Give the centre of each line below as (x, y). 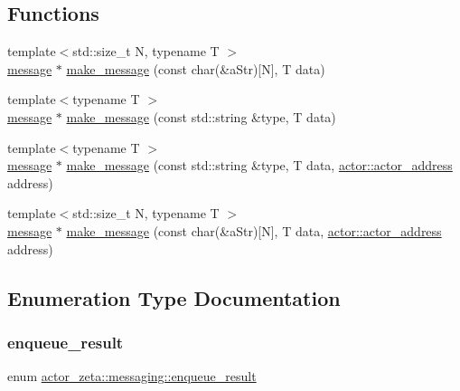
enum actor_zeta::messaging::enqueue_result (132, 376)
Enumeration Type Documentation (174, 297)
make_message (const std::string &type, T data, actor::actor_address (259, 165)
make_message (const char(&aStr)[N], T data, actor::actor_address (254, 230)
